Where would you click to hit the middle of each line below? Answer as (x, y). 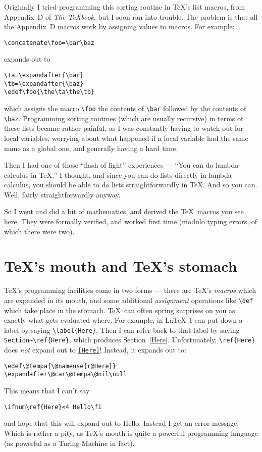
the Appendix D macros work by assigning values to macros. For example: (119, 27)
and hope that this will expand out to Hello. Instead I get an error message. (122, 423)
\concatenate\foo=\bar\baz (49, 43)
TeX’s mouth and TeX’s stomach (121, 266)
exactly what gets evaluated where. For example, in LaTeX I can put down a (123, 320)
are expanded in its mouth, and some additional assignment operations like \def (129, 300)
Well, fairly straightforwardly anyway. (62, 194)
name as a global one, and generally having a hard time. (91, 148)
